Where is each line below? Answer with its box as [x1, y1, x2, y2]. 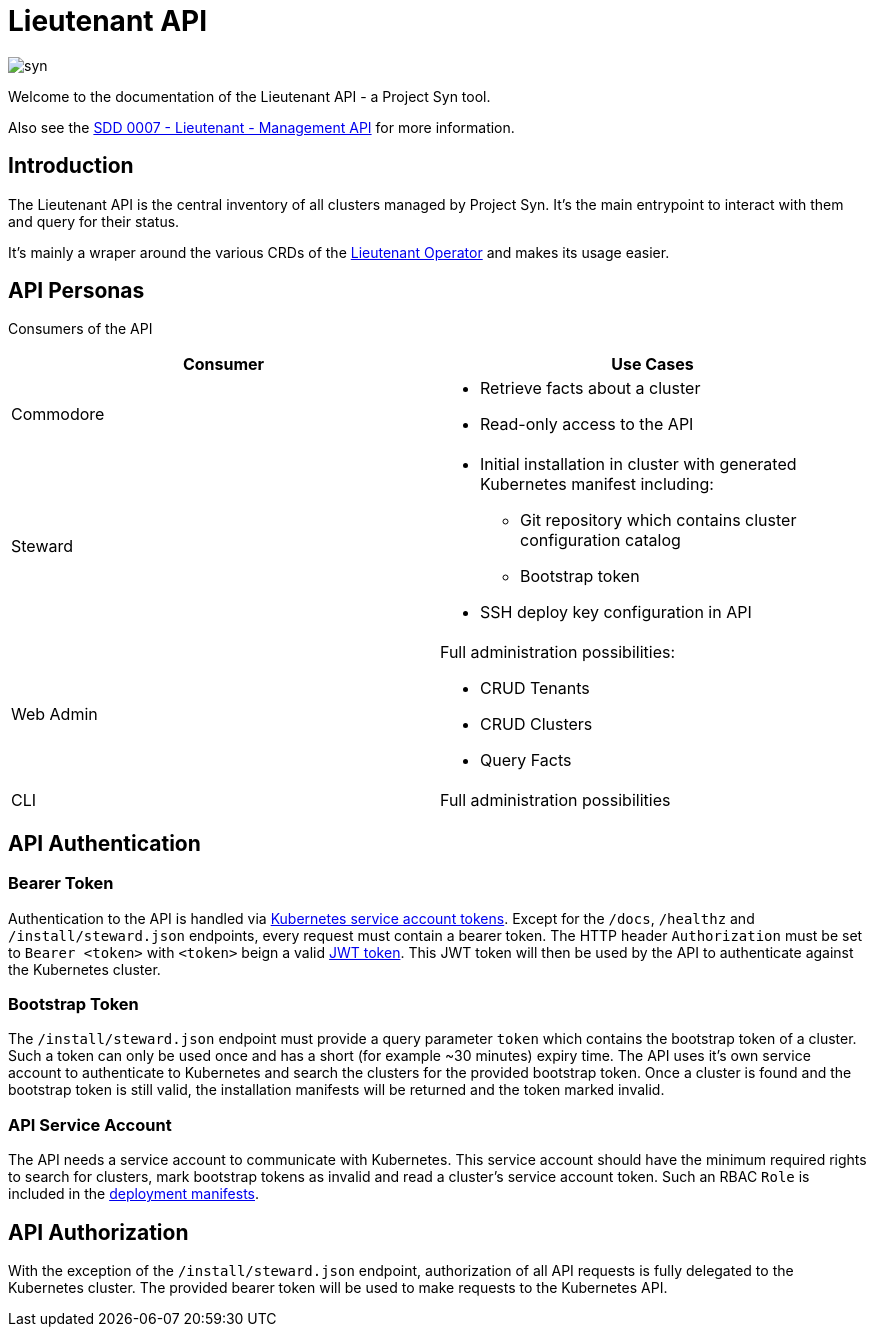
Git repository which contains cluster [520, 510, 797, 531]
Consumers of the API [8, 320, 153, 338]
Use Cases [611, 354, 694, 375]
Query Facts [480, 750, 572, 771]
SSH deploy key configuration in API [480, 602, 752, 623]
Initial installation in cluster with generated [480, 454, 797, 475]
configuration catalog [520, 530, 681, 551]
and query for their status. [8, 212, 180, 230]
